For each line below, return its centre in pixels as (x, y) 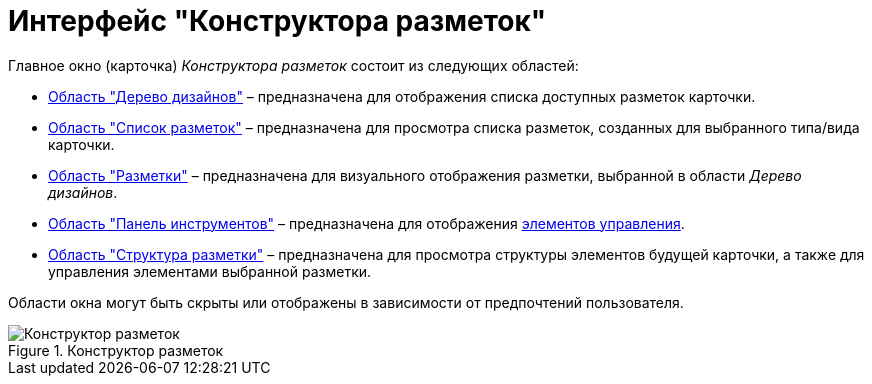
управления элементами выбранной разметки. (210, 271)
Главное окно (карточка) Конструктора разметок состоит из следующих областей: (293, 65)
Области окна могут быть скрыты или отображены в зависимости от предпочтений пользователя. (346, 302)
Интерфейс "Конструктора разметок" (277, 21)
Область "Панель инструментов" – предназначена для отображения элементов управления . (366, 223)
